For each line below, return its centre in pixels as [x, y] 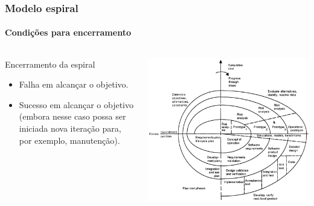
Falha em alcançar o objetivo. [74, 84]
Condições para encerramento [68, 32]
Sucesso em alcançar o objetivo [76, 104]
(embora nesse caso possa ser [72, 116]
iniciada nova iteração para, [70, 128]
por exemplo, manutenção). [69, 140]
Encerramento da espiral [50, 64]
